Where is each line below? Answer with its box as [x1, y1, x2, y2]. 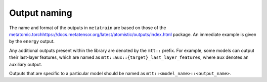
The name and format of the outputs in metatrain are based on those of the [9, 25, 167, 31]
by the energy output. [9, 39, 55, 44]
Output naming [9, 7, 73, 18]
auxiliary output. [9, 61, 42, 67]
